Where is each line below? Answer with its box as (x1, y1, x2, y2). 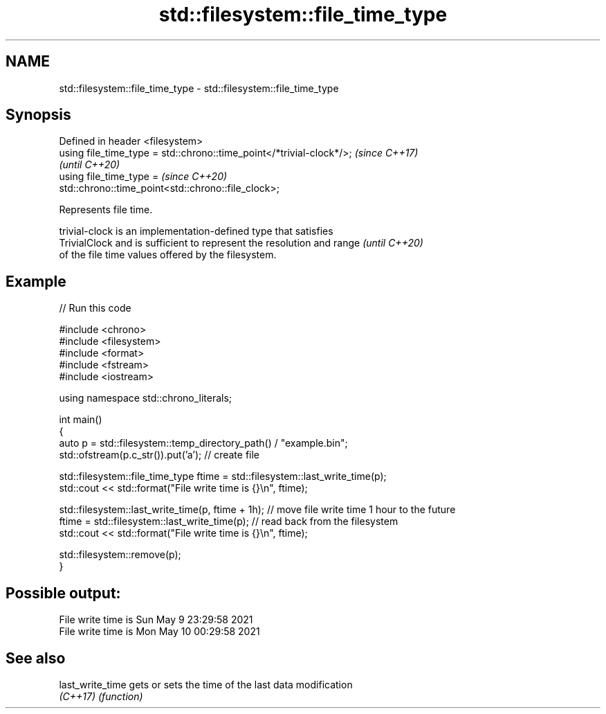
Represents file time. (59, 204, 153, 216)
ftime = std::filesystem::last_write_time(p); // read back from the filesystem (59, 515, 398, 528)
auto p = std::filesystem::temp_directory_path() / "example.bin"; (59, 437, 348, 449)
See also (6, 649, 66, 667)
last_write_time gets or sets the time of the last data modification (59, 678, 353, 690)
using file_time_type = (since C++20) (59, 170, 228, 183)
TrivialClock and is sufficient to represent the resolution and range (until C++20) (59, 237, 423, 249)
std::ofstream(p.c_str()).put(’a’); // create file (59, 449, 260, 461)
